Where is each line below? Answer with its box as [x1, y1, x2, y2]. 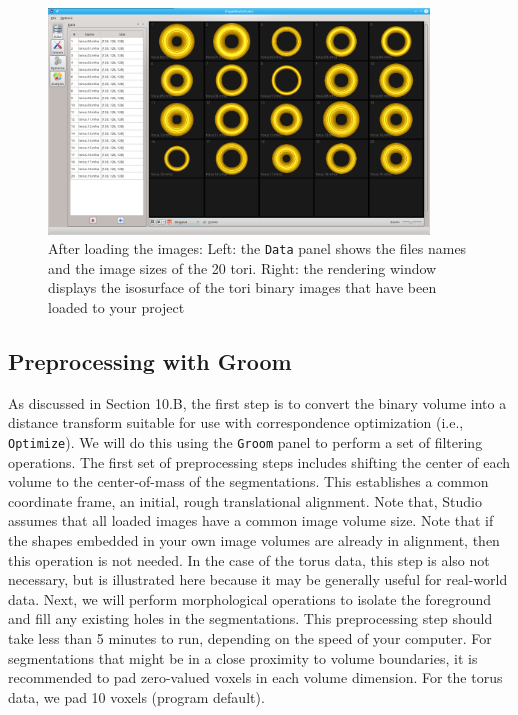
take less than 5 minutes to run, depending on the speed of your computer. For [8, 627, 492, 648]
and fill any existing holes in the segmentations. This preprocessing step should [8, 608, 493, 629]
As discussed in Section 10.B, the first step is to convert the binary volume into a [8, 392, 507, 413]
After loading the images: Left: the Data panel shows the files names [48, 238, 467, 259]
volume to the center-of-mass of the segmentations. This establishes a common [8, 471, 489, 492]
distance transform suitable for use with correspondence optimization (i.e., [8, 412, 464, 433]
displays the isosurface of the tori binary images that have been [48, 277, 437, 298]
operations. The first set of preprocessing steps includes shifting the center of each [8, 451, 511, 472]
